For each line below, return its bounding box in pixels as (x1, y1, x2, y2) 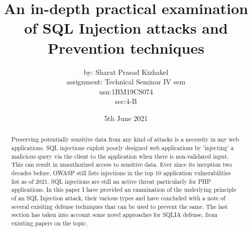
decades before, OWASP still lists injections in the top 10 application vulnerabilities (11, 168, 231, 177)
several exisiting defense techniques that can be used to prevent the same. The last (11, 202, 228, 210)
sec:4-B (115, 96, 137, 106)
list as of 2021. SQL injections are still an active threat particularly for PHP (11, 177, 211, 185)
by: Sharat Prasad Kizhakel (83, 66, 169, 77)
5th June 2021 (104, 112, 148, 123)
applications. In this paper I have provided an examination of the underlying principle (11, 185, 236, 194)
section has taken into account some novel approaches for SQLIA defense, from (11, 210, 218, 219)
